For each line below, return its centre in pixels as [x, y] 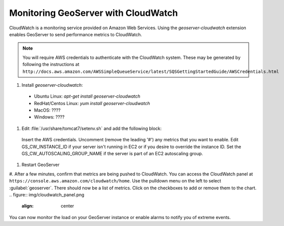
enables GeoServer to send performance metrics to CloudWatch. [76, 34]
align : [28, 206]
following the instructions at [51, 64]
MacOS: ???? [47, 110]
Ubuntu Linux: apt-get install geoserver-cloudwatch [87, 96]
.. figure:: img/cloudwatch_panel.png [47, 195]
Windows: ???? [49, 117]
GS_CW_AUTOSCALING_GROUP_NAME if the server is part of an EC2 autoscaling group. [112, 154]
